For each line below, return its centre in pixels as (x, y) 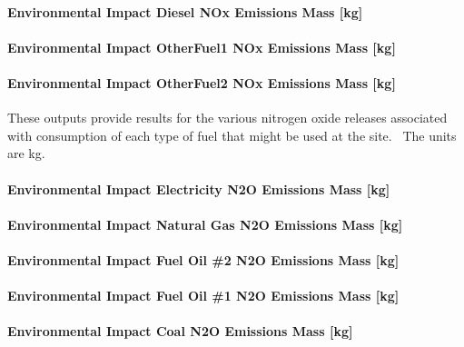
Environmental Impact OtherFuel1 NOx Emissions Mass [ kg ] (202, 47)
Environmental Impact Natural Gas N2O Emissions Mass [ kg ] (205, 224)
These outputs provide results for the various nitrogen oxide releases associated (227, 118)
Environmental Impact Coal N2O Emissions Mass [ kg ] (180, 331)
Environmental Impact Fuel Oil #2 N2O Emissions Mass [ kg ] (203, 259)
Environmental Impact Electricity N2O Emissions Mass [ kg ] (199, 188)
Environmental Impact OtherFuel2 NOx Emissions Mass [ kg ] (202, 82)
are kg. (26, 153)
